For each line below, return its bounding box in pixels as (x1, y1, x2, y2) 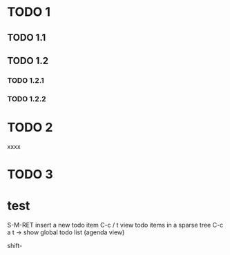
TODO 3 (7, 166, 53, 182)
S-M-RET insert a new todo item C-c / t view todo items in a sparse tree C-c (7, 221, 224, 229)
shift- (7, 241, 23, 249)
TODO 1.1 (7, 32, 46, 43)
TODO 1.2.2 (7, 94, 46, 103)
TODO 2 (7, 120, 53, 135)
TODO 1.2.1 (7, 75, 45, 85)
